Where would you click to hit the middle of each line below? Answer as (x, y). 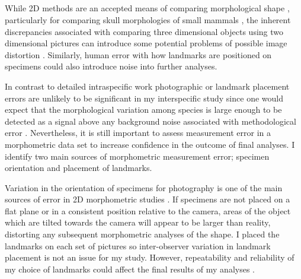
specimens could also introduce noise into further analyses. (111, 66)
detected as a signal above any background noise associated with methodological (150, 121)
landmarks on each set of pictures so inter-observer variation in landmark (138, 245)
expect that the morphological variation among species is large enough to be (143, 110)
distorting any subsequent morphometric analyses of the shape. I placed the (142, 234)
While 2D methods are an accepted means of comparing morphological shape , (147, 8)
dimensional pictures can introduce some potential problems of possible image (146, 43)
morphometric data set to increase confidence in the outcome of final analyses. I (150, 144)
